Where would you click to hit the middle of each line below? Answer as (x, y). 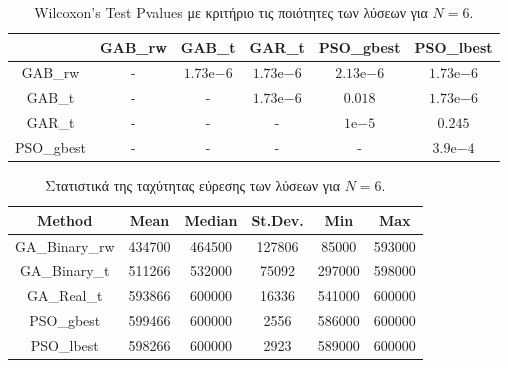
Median (211, 219)
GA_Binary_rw (65, 245)
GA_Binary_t (65, 270)
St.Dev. (277, 219)
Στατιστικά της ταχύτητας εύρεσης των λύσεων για (192, 185)
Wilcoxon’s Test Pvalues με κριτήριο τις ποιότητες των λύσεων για (231, 12)
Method (65, 219)
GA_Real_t (65, 295)
